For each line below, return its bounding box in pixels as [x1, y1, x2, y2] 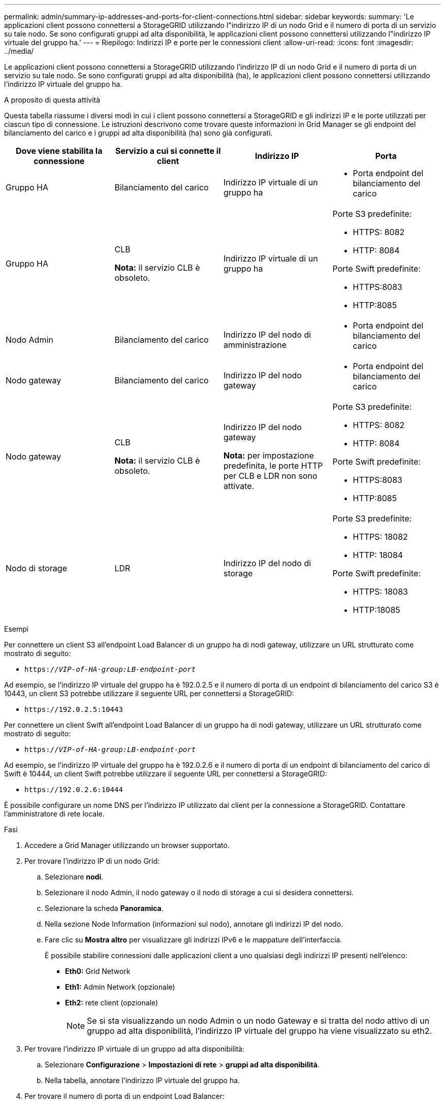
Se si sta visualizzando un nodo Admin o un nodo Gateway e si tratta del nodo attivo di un [87, 1016, 430, 1026]
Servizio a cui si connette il [115, 146, 221, 156]
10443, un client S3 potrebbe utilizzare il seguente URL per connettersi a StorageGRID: [4, 689, 294, 698]
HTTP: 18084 [353, 550, 403, 560]
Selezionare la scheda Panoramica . [45, 904, 164, 912]
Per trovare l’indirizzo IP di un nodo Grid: [24, 857, 160, 865]
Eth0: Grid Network [65, 967, 131, 975]
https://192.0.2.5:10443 [24, 705, 123, 713]
